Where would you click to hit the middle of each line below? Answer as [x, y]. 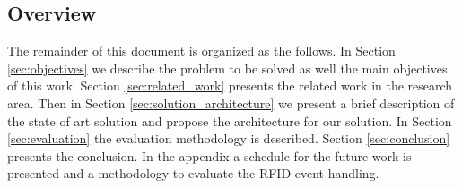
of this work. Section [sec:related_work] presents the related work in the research [230, 85]
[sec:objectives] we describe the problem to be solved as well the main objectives [227, 68]
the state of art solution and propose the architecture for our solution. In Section [230, 120]
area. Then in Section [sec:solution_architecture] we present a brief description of [231, 103]
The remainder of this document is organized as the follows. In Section [201, 51]
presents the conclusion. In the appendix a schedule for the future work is [209, 155]
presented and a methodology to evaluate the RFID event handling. [193, 173]
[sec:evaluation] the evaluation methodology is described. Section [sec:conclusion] [229, 138]
